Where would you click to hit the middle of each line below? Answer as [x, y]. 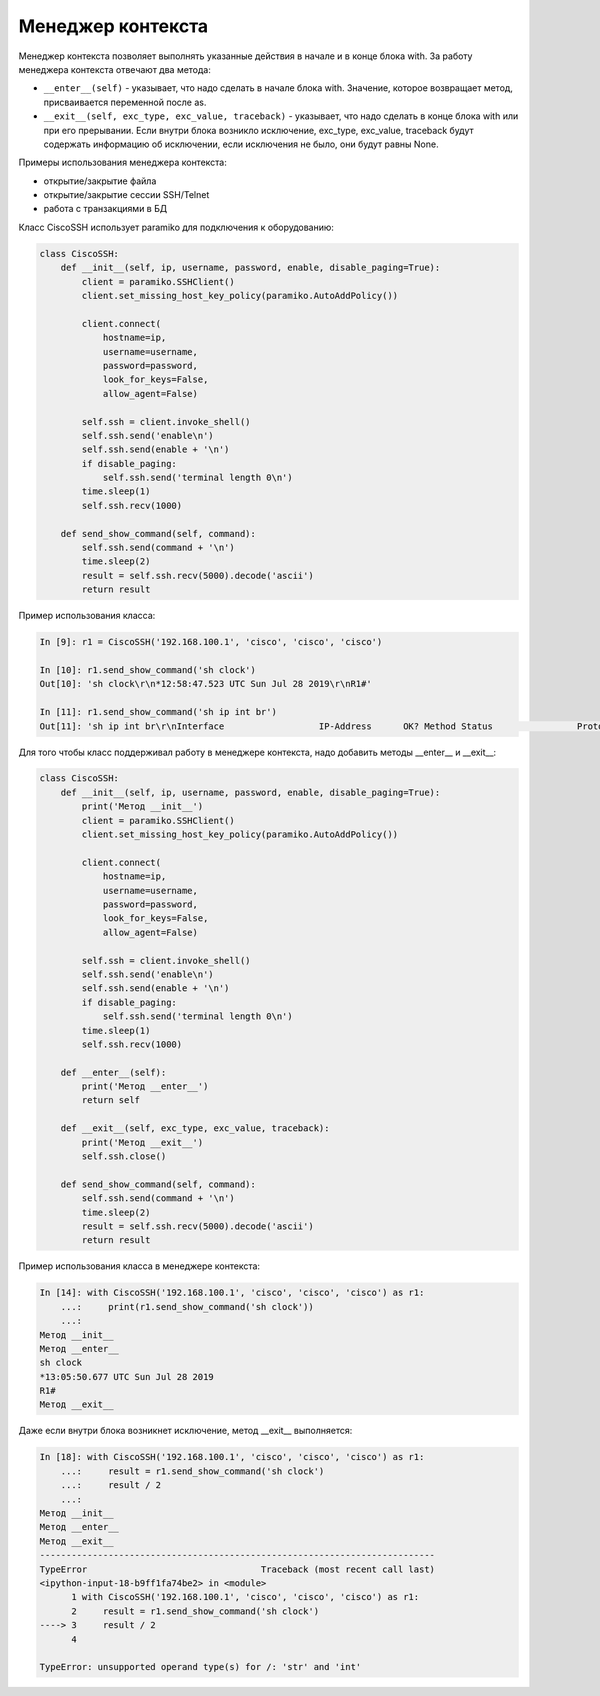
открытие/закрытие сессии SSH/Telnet [126, 195]
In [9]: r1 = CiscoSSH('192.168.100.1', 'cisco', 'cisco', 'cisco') [211, 642]
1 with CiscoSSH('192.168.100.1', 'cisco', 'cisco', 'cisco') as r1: [245, 1597]
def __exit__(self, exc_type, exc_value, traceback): [195, 1128]
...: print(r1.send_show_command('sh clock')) [187, 1306]
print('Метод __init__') [142, 806]
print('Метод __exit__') [142, 1142]
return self [110, 1100]
